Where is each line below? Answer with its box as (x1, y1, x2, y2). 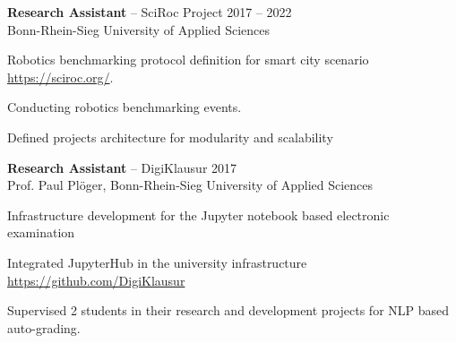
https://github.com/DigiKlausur (7, 270, 185, 289)
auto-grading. (7, 318, 81, 337)
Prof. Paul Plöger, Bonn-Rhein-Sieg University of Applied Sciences (7, 176, 374, 194)
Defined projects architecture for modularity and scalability (7, 127, 333, 146)
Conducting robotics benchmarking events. (7, 98, 242, 116)
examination (7, 223, 75, 242)
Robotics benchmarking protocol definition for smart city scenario (7, 50, 369, 69)
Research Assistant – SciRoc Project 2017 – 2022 (7, 3, 292, 21)
